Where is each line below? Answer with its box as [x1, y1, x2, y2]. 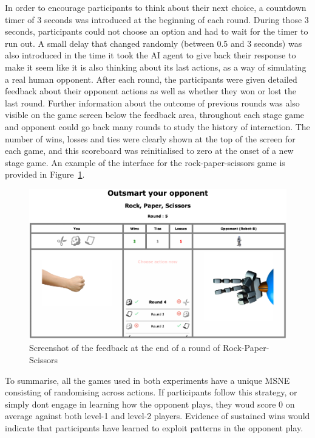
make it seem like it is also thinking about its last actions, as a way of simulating [5, 60, 307, 73]
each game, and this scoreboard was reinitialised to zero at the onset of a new [5, 144, 294, 157]
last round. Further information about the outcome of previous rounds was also [5, 96, 300, 109]
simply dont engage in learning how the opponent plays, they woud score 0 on [5, 397, 295, 410]
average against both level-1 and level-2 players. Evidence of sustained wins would [5, 409, 310, 422]
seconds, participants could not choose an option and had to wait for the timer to [5, 25, 308, 38]
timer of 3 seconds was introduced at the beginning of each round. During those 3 [5, 13, 309, 26]
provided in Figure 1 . [5, 168, 85, 181]
